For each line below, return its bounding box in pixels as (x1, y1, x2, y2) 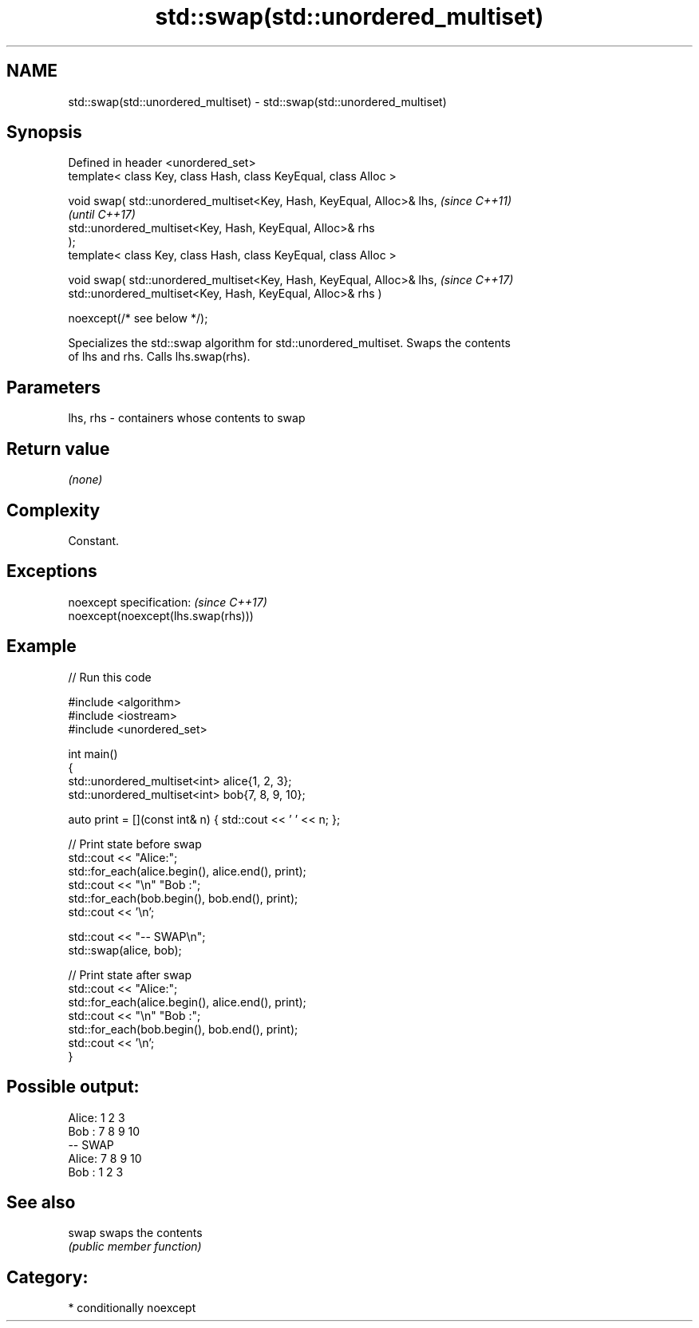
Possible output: (6, 1077, 140, 1097)
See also (6, 1192, 76, 1212)
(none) (68, 472, 103, 487)
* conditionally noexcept (68, 1301, 196, 1315)
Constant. (68, 533, 120, 547)
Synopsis (6, 122, 82, 143)
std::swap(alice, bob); (68, 943, 182, 957)
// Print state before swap (68, 836, 202, 851)
